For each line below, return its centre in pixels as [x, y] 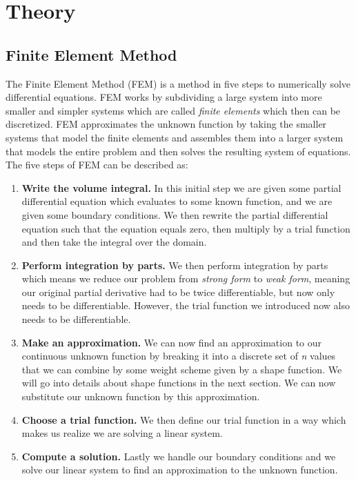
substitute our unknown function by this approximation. [141, 396]
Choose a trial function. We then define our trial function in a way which [184, 419]
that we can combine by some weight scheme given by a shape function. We [182, 369]
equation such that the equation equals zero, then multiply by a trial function [186, 228]
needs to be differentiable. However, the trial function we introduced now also [186, 305]
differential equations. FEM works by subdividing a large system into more [164, 97]
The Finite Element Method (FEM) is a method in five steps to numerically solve [178, 83]
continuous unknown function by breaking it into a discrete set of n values [179, 356]
